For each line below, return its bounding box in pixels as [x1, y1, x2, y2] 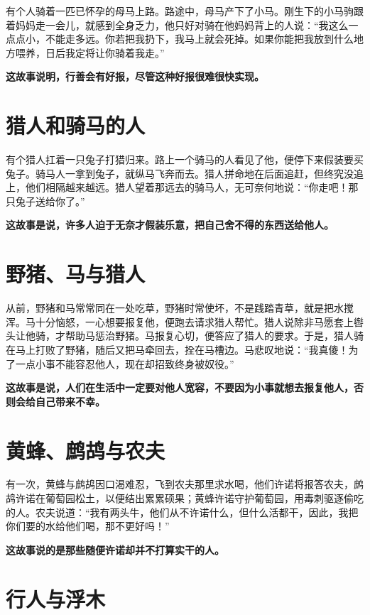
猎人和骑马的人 [6, 111, 146, 140]
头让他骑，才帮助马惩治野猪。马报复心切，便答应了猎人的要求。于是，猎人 [6, 328, 354, 343]
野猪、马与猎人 [6, 259, 146, 288]
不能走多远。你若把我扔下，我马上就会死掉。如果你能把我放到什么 [45, 31, 354, 46]
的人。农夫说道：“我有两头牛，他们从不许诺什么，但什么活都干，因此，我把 [6, 504, 359, 519]
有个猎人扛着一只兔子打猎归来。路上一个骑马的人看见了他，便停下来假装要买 [6, 152, 364, 167]
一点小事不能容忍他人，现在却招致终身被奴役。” [15, 356, 234, 371]
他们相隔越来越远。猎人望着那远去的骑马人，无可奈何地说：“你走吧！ [25, 180, 349, 195]
